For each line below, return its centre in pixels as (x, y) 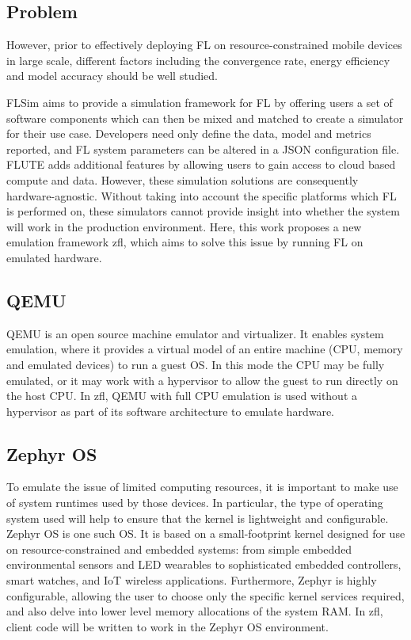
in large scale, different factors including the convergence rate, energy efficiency (198, 60)
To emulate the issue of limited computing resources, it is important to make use (202, 487)
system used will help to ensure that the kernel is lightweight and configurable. (198, 518)
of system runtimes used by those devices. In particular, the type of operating (195, 503)
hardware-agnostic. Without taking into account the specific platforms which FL (202, 195)
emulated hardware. (54, 257)
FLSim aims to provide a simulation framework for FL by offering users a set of (200, 102)
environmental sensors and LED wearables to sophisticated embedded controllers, (204, 564)
